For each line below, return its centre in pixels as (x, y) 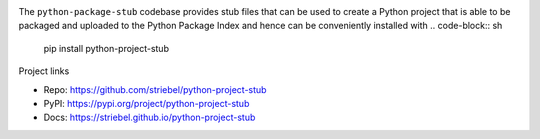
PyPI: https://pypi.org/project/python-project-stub (146, 103)
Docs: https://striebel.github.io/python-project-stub (149, 117)
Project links (44, 71)
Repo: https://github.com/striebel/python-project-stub (155, 89)
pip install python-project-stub (106, 48)
